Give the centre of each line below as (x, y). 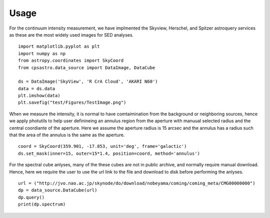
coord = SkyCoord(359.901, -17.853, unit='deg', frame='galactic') (102, 146)
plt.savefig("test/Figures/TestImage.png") (72, 102)
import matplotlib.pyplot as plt (59, 47)
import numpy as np (42, 53)
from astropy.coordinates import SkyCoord (71, 61)
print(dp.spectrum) (42, 204)
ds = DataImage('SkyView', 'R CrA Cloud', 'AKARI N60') (88, 82)
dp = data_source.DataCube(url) (58, 190)
